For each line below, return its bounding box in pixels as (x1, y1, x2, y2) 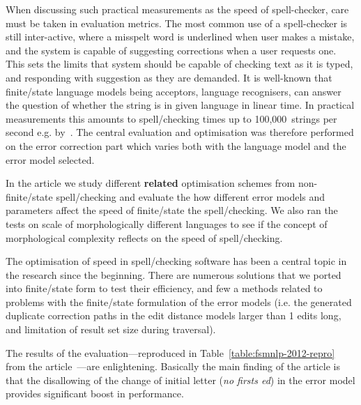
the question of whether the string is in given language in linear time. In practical (6, 98, 355, 112)
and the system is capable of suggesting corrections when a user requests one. (6, 43, 337, 57)
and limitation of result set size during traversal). (6, 322, 216, 337)
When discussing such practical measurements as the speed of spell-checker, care (6, 2, 349, 16)
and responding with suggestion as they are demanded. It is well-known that (6, 70, 332, 84)
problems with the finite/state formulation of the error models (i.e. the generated (6, 294, 352, 309)
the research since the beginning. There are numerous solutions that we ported (6, 267, 341, 282)
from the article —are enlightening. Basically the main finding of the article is (6, 359, 341, 374)
